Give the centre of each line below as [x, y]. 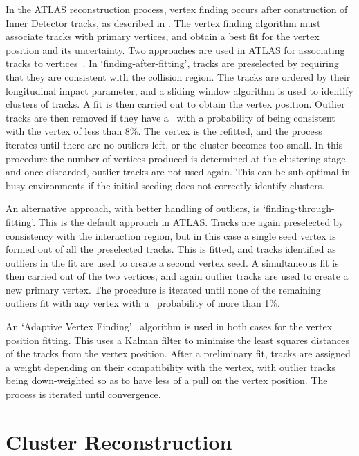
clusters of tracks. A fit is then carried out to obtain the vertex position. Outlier [175, 104]
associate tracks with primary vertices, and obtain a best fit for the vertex [163, 36]
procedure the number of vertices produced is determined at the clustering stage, [177, 158]
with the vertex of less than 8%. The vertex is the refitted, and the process [164, 131]
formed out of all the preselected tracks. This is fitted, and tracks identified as [171, 249]
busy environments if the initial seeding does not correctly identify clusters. [165, 185]
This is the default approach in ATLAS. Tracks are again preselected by [191, 221]
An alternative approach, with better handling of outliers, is [133, 208]
